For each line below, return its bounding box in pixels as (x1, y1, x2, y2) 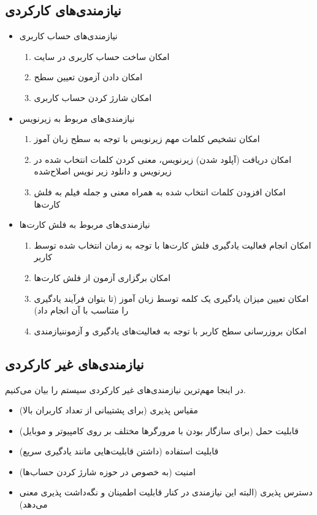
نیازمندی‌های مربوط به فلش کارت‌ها (19, 218, 150, 231)
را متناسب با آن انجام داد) (34, 304, 129, 317)
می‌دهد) (19, 498, 48, 511)
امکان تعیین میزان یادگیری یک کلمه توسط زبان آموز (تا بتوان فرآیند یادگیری (34, 291, 309, 304)
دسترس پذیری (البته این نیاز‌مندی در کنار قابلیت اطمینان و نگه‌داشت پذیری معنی (19, 486, 313, 498)
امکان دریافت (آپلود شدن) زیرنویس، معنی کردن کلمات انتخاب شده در (34, 152, 292, 165)
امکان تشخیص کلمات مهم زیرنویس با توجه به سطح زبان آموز (34, 132, 260, 145)
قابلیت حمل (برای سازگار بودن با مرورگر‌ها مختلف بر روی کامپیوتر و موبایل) (19, 424, 299, 437)
